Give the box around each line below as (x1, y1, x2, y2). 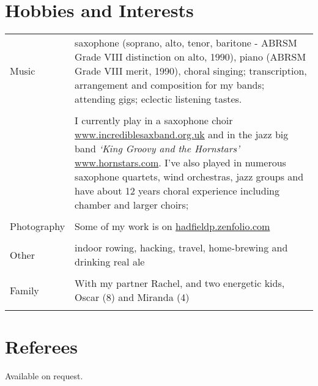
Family (10, 283, 39, 297)
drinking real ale (75, 254, 145, 269)
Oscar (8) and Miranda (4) (75, 290, 190, 305)
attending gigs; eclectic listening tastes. (75, 92, 242, 106)
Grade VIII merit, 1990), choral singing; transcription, (75, 64, 307, 78)
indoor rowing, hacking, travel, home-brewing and (75, 240, 288, 255)
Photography (10, 219, 65, 234)
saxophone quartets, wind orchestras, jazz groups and (75, 169, 304, 184)
